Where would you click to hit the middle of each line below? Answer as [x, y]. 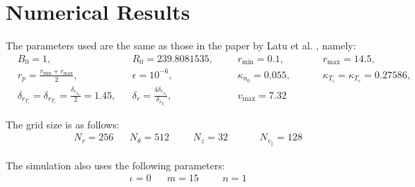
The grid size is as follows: [63, 124]
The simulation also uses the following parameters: [115, 165]
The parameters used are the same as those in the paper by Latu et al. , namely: [181, 46]
